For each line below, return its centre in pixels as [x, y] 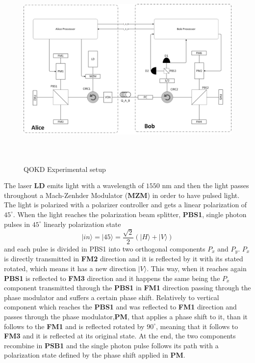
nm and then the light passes [205, 185]
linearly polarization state [82, 224]
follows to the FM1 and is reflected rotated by [74, 326]
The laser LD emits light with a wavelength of [74, 185]
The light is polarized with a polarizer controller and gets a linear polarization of [126, 205]
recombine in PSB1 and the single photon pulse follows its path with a [111, 345]
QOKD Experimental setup [65, 169]
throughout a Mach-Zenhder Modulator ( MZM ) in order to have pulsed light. [122, 195]
